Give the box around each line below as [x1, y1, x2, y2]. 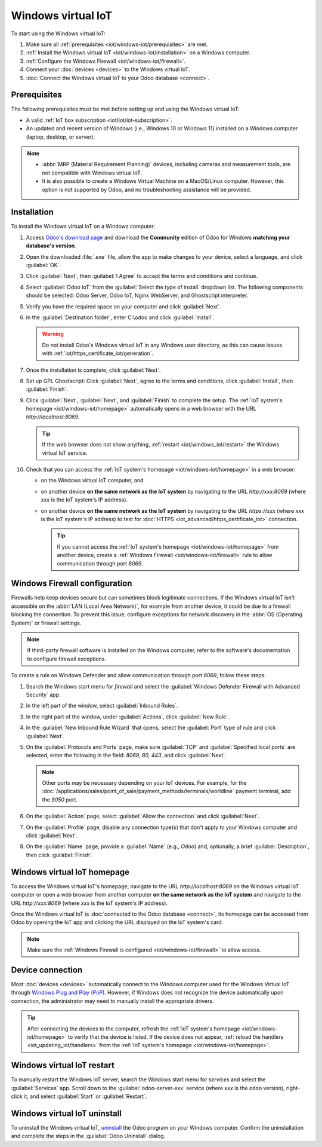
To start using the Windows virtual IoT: [11, 30, 106, 37]
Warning [42, 331, 64, 338]
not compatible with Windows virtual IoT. [42, 169, 143, 176]
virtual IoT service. [42, 449, 88, 457]
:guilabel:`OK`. [26, 262, 61, 268]
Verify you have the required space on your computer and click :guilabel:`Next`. [26, 302, 221, 310]
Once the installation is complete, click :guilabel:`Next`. [26, 366, 161, 374]
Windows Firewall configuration [11, 579, 132, 589]
